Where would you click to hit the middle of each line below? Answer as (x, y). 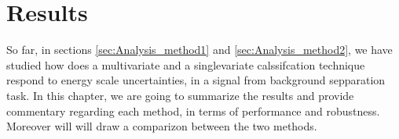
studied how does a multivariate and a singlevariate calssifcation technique (186, 64)
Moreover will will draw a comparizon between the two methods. (162, 126)
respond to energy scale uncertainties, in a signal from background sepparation (196, 80)
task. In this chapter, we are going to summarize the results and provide (180, 95)
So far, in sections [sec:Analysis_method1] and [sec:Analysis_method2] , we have (199, 50)
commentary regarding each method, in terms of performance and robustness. (193, 110)
